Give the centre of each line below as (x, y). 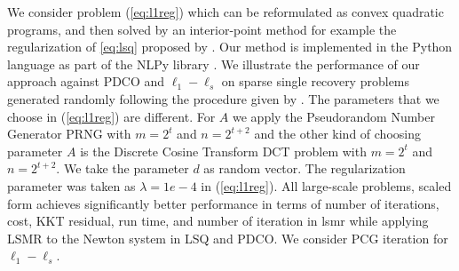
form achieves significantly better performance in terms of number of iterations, (223, 203)
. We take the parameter (123, 168)
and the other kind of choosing (337, 134)
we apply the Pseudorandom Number (334, 116)
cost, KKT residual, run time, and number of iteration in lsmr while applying (218, 221)
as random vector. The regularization (305, 168)
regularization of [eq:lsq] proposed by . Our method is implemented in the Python (230, 47)
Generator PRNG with (69, 134)
